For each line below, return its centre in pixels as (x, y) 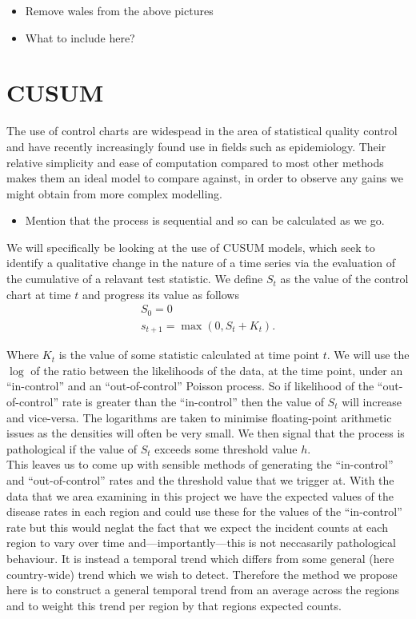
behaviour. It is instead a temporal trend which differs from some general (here (200, 558)
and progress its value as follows (160, 294)
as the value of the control (344, 279)
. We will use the (368, 355)
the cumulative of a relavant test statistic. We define (135, 279)
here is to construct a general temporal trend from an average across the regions (203, 590)
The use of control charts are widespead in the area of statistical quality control (202, 131)
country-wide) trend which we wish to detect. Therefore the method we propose (202, 574)
